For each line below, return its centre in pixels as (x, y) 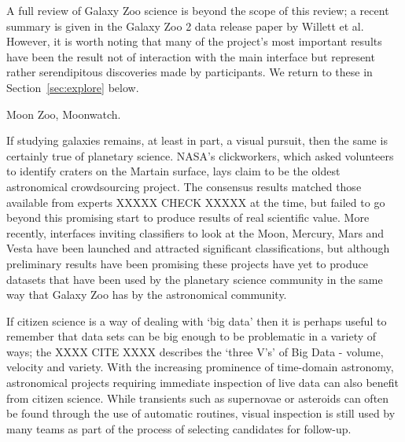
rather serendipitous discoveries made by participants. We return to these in (190, 72)
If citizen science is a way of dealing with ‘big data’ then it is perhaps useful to (197, 320)
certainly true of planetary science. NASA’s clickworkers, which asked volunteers (200, 155)
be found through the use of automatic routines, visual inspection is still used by (201, 413)
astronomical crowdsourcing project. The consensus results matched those (184, 186)
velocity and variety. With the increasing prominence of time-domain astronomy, (200, 367)
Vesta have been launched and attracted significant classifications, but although (198, 248)
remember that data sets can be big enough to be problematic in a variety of (191, 336)
